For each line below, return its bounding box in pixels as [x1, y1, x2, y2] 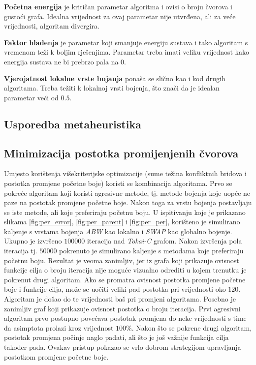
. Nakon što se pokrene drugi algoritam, [131, 322, 252, 333]
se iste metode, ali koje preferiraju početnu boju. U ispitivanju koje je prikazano [4, 207, 246, 217]
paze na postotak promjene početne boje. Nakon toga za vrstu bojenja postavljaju [4, 197, 252, 208]
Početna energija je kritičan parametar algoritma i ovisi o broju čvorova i [4, 1, 233, 11]
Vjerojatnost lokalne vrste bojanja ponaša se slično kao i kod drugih [4, 73, 225, 83]
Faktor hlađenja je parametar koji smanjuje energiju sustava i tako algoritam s [4, 37, 248, 47]
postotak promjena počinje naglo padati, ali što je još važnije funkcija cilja [4, 332, 229, 342]
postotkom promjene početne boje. [4, 351, 109, 362]
